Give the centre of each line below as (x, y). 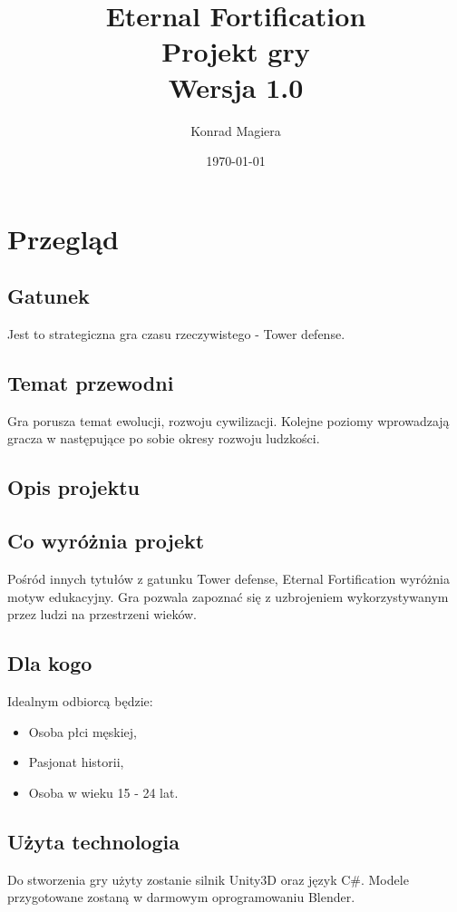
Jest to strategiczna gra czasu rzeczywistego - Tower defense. (176, 334)
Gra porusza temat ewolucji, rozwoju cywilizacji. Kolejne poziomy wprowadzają (228, 420)
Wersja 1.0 (236, 87)
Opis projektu (73, 487)
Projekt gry (236, 51)
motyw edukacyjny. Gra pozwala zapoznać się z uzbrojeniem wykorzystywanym (228, 596)
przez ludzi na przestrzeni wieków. (102, 614)
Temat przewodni (91, 383)
